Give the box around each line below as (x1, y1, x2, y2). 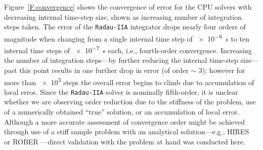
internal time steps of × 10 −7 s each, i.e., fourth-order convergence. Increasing (4, 44, 252, 55)
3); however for (198, 64, 245, 75)
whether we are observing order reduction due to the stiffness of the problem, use (4, 96, 256, 107)
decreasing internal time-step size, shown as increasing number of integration (4, 11, 242, 22)
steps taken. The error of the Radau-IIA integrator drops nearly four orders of (4, 21, 246, 32)
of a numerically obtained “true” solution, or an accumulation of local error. (4, 106, 240, 117)
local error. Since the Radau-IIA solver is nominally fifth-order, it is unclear (4, 86, 238, 97)
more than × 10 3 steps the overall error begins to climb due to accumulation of (4, 75, 254, 87)
